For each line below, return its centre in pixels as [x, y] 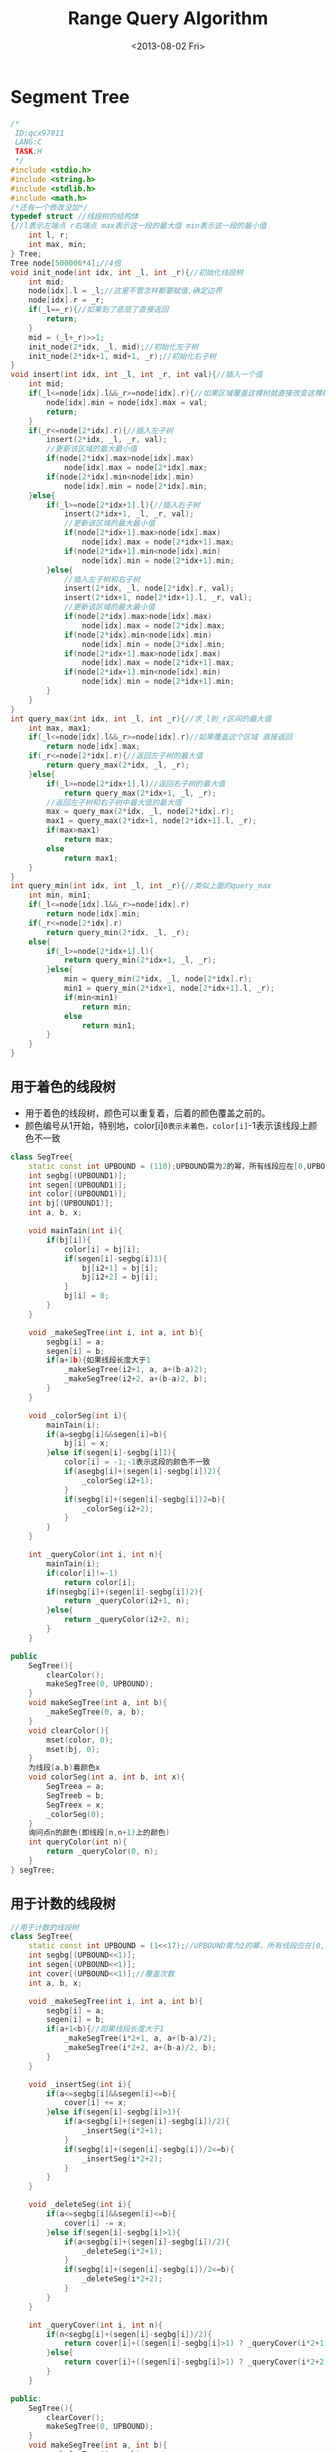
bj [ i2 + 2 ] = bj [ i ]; [120, 1277]
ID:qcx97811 [39, 133]
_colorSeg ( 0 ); [75, 1814]
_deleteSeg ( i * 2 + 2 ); [122, 2279]
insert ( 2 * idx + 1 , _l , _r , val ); [129, 514]
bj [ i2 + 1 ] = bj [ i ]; [120, 1268]
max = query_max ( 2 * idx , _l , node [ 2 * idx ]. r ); [140, 812]
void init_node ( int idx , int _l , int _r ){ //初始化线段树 [127, 272]
